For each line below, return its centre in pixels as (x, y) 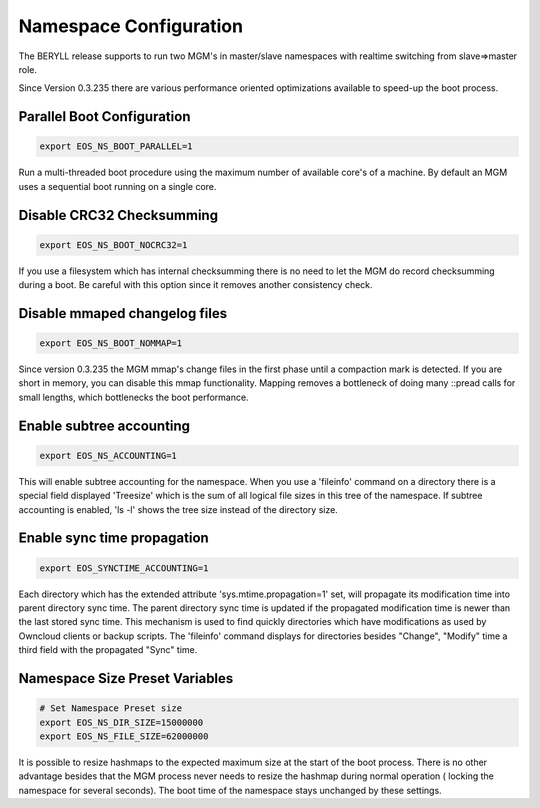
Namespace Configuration (131, 26)
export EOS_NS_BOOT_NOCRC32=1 (113, 244)
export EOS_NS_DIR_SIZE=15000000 (121, 722)
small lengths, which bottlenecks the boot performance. (133, 397)
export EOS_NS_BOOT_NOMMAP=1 (111, 343)
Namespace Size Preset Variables (126, 678)
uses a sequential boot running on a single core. (117, 186)
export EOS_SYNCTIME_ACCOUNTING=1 (124, 568)
